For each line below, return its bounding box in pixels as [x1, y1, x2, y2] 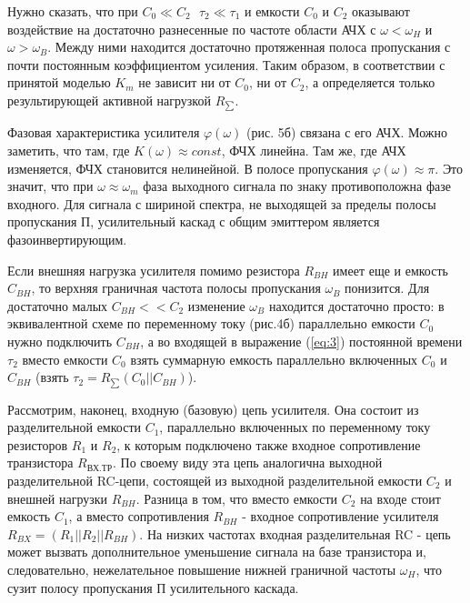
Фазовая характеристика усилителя [7, 123, 200, 142]
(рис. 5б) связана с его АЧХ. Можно [246, 123, 447, 142]
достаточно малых [7, 296, 108, 315]
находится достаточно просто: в [268, 296, 445, 315]
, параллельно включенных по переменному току [159, 417, 431, 437]
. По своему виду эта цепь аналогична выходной [113, 453, 383, 472]
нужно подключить [7, 331, 113, 350]
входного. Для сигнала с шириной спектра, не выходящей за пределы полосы [7, 194, 436, 213]
